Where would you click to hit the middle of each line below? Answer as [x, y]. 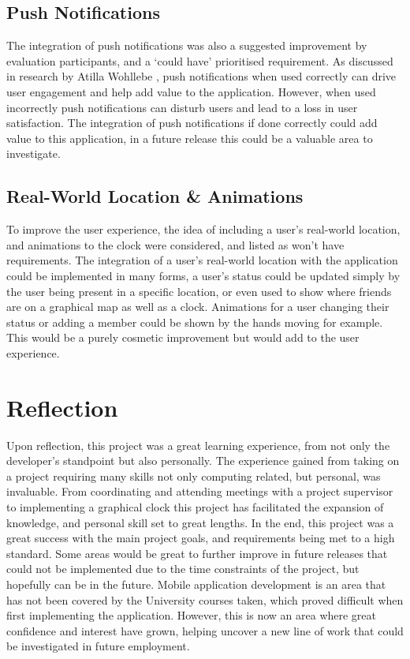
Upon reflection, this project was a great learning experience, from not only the [198, 445]
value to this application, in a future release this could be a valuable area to [190, 138]
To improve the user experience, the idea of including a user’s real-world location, [203, 229]
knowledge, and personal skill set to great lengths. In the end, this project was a [200, 522]
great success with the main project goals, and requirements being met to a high [201, 538]
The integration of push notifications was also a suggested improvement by [187, 45]
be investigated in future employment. [98, 646]
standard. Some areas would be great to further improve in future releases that [197, 553]
